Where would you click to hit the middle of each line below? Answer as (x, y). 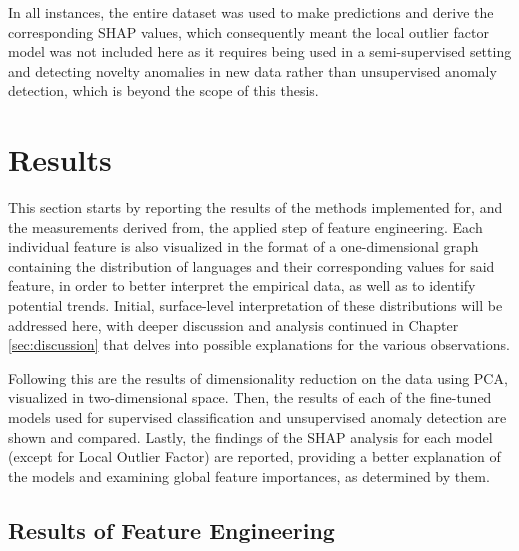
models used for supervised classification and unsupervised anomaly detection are (257, 417)
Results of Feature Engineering (171, 529)
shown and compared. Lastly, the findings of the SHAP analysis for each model (250, 436)
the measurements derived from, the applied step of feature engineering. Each (245, 226)
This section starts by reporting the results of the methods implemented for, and (255, 207)
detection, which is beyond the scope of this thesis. (163, 90)
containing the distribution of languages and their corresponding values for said (251, 265)
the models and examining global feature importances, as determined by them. (249, 475)
